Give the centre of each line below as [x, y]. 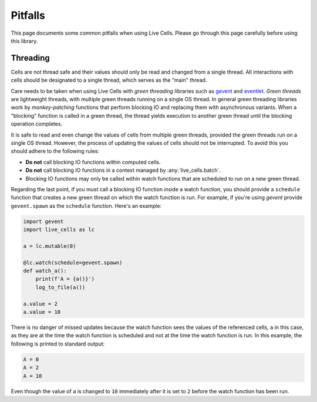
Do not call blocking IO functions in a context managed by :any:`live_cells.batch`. [123, 170]
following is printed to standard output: [58, 344]
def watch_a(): [45, 271]
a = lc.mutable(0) [50, 246]
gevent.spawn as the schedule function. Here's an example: [86, 205]
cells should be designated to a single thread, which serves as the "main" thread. [109, 80]
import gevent [43, 221]
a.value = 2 [41, 304]
